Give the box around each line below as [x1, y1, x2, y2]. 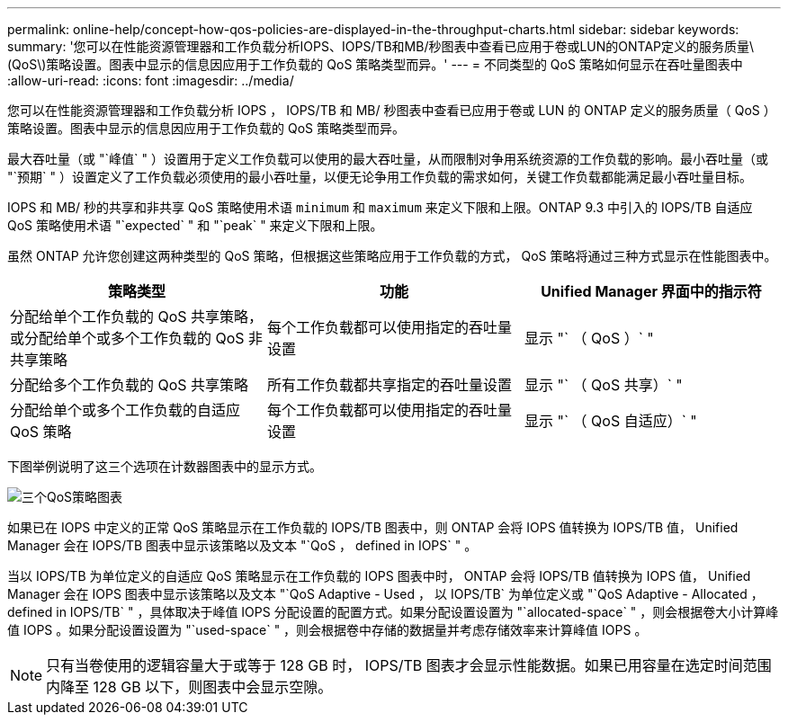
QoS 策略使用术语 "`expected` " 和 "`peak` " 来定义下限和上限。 [7, 218, 383, 233]
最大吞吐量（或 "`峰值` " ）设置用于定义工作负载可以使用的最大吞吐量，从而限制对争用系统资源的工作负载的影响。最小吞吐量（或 [7, 151, 768, 166]
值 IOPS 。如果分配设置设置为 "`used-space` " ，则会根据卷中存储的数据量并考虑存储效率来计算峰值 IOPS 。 [7, 622, 648, 637]
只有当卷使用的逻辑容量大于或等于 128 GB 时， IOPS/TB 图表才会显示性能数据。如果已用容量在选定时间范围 [46, 656, 772, 674]
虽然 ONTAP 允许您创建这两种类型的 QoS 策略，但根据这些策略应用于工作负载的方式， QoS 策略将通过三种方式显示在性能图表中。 [7, 248, 777, 263]
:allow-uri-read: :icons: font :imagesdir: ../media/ [7, 73, 294, 88]
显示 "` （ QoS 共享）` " [524, 376, 683, 394]
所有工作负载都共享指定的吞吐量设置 [266, 376, 512, 394]
